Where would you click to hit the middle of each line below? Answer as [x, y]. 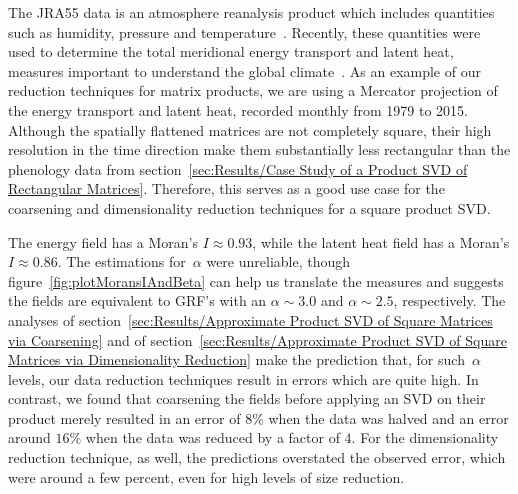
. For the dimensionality [425, 437]
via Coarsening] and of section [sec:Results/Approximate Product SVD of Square [257, 339]
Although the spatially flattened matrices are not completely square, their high [250, 129]
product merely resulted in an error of [124, 417]
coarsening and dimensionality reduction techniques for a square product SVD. [249, 207]
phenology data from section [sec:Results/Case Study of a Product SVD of [238, 168]
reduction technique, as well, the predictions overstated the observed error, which [257, 457]
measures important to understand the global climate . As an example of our [244, 70]
